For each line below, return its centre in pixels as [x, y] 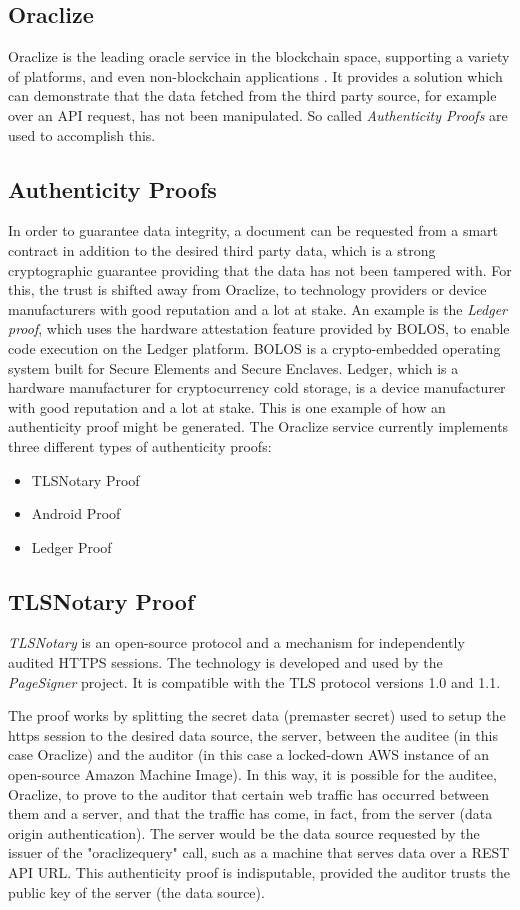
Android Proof [76, 513]
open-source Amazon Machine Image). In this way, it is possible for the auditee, [252, 774]
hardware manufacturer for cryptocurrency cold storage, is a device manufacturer [257, 387]
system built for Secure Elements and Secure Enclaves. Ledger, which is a [233, 367]
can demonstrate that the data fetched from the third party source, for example [252, 95]
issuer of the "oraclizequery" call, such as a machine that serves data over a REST [259, 852]
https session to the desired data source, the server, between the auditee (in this [253, 734]
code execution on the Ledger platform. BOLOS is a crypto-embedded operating [254, 347]
